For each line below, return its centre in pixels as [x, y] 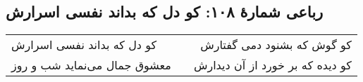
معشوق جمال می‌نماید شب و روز [91, 65]
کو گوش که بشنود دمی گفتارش [276, 45]
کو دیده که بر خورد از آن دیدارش [272, 65]
